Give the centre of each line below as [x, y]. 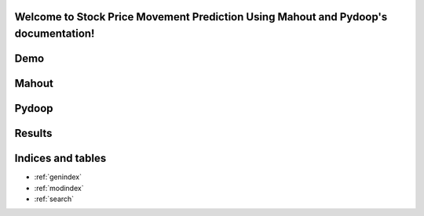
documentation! [55, 34]
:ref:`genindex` [58, 177]
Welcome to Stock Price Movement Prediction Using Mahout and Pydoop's [201, 17]
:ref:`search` [54, 199]
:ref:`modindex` [59, 188]
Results [33, 133]
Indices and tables [60, 158]
